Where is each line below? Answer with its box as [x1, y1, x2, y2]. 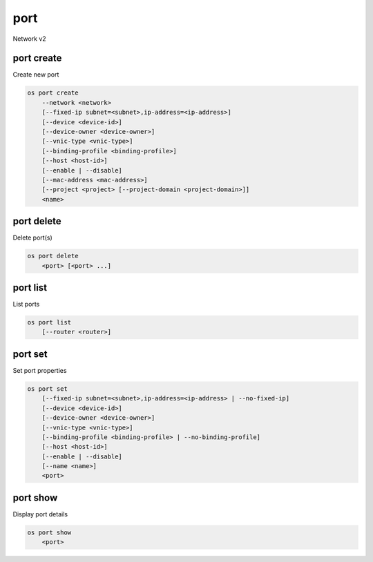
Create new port [12, 70, 59, 79]
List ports [12, 300, 40, 309]
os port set [27, 385, 68, 393]
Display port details [12, 510, 68, 518]
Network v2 [12, 35, 46, 43]
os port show [27, 528, 72, 536]
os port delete [27, 252, 79, 260]
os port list [27, 318, 72, 327]
